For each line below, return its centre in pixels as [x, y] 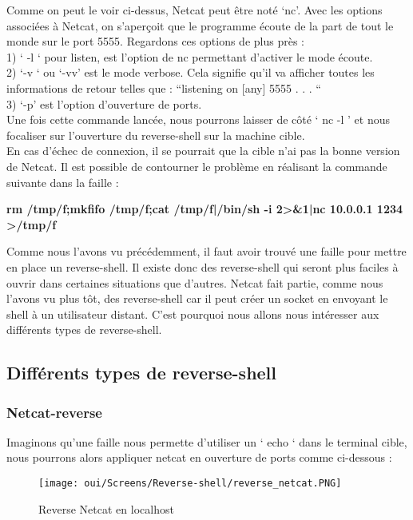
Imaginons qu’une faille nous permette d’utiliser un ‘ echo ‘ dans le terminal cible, [207, 441]
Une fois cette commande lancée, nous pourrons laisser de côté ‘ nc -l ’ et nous [199, 119]
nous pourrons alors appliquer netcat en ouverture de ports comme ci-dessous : [199, 457]
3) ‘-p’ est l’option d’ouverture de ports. [104, 103]
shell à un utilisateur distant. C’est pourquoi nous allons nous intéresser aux [193, 314]
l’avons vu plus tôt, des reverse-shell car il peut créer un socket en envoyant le [197, 298]
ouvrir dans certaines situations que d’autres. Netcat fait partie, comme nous [195, 282]
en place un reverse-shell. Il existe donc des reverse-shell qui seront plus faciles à [203, 266]
